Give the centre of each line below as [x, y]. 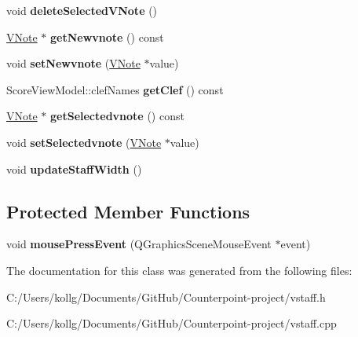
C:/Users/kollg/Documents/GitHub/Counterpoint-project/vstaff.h [166, 297]
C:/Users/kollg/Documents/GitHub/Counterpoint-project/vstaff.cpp [172, 323]
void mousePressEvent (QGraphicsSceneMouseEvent [139, 244]
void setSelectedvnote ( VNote [84, 142]
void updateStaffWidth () [74, 168]
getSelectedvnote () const [117, 116]
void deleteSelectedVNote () [82, 10]
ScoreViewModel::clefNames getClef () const [115, 89]
